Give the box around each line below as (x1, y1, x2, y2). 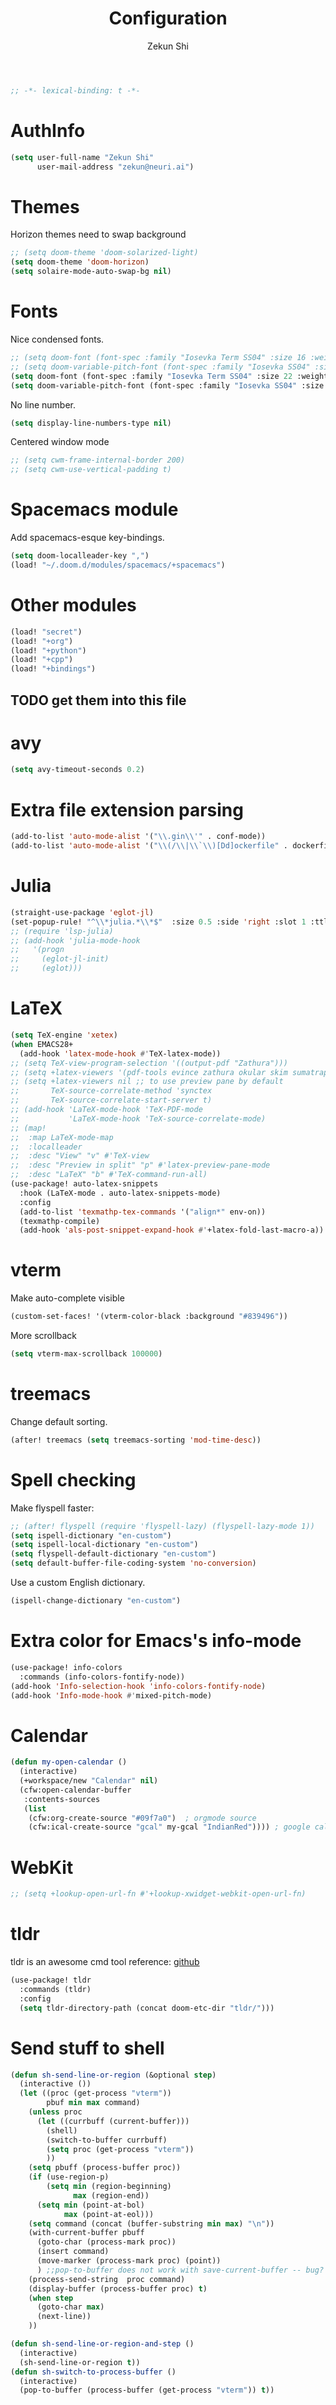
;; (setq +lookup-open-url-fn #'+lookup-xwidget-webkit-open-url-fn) (10, 1889, 307, 1899)
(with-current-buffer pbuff (28, 2228, 145, 2238)
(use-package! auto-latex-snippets (10, 1179, 159, 1189)
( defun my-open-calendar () (10, 1757, 128, 1767)
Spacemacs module (10, 498, 179, 521)
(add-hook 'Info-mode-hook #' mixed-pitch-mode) (10, 1690, 213, 1701)
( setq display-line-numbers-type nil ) (10, 418, 172, 428)
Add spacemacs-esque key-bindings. (10, 532, 165, 544)
